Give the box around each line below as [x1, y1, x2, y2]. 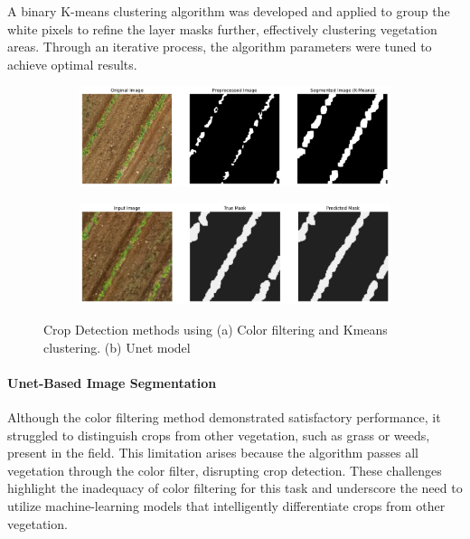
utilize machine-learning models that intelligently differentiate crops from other [7, 496, 446, 515]
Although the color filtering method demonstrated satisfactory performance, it [7, 407, 441, 426]
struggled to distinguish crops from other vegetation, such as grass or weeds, [7, 425, 430, 444]
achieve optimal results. [7, 54, 137, 73]
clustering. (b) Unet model [43, 337, 191, 356]
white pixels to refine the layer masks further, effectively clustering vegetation [7, 19, 437, 38]
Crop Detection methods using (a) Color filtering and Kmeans [43, 319, 388, 338]
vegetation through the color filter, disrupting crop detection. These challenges [7, 460, 442, 479]
